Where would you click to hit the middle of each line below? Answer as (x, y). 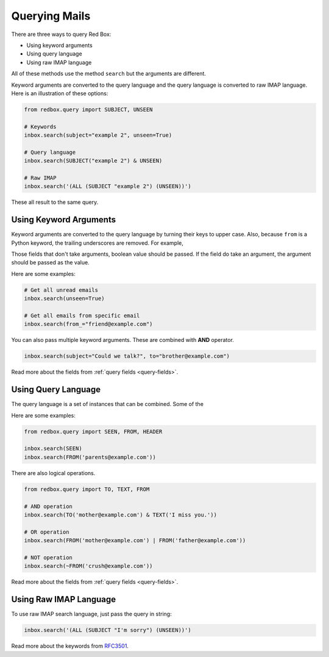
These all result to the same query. (55, 202)
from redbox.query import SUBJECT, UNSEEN (88, 109)
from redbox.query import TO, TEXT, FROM (87, 489)
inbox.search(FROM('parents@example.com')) (90, 457)
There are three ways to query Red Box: (61, 34)
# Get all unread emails (61, 290)
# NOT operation (48, 557)
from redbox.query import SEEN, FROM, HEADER (93, 431)
